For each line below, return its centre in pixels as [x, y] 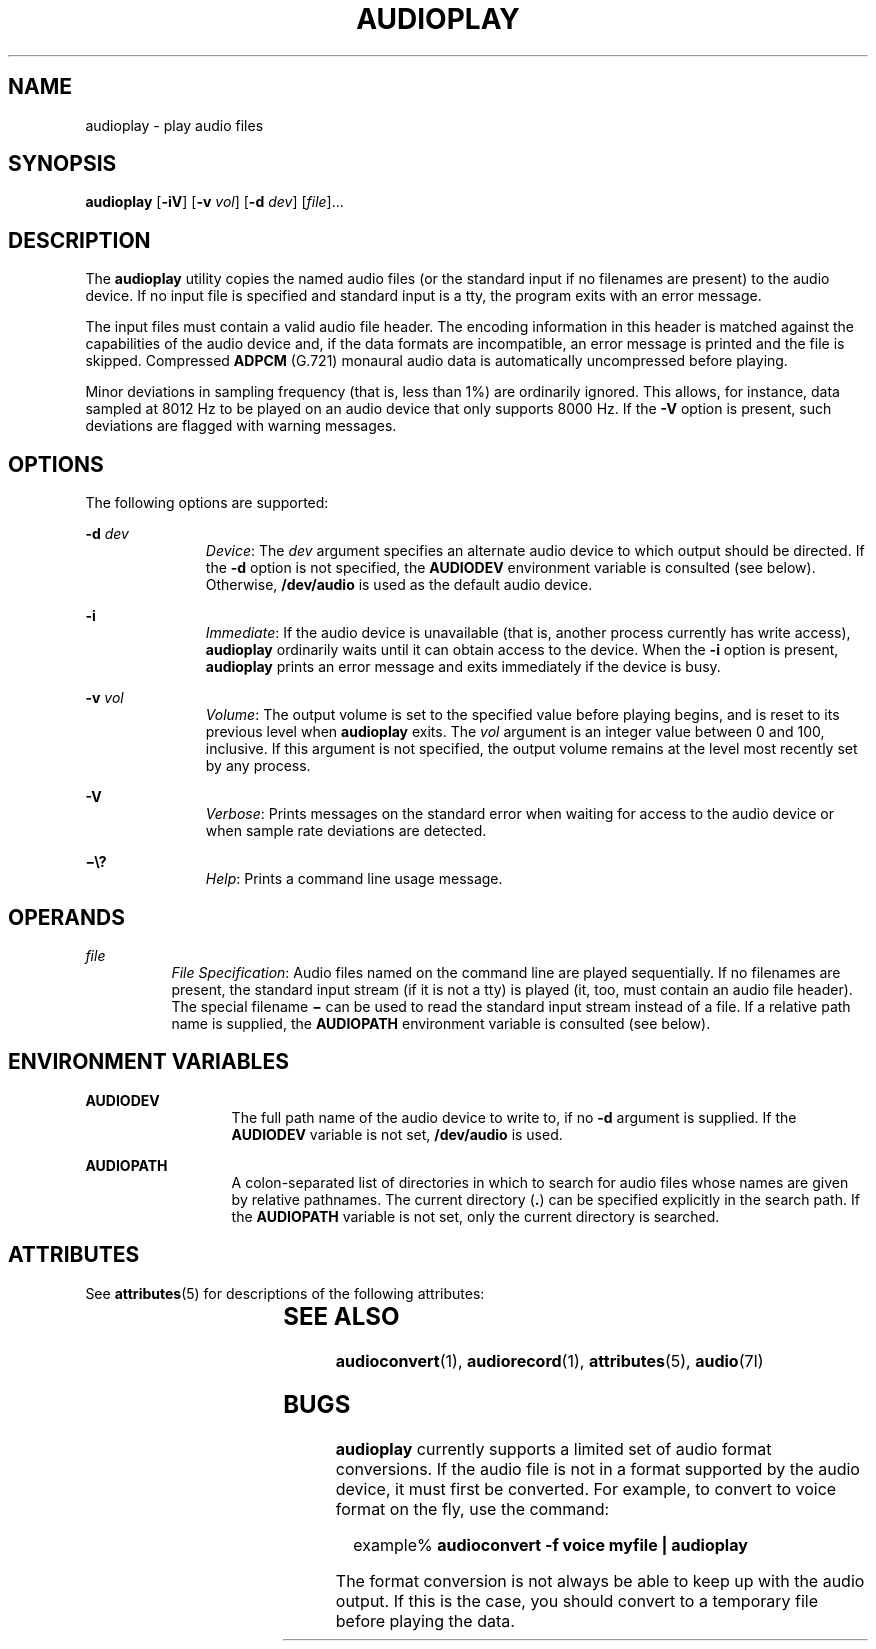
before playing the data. [425, 1621]
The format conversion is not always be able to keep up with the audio [600, 1581]
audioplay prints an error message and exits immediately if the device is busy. [463, 667]
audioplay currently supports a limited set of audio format [553, 1449]
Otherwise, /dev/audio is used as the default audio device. [399, 585]
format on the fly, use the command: [472, 1509]
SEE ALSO [341, 1316]
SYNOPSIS [62, 164]
